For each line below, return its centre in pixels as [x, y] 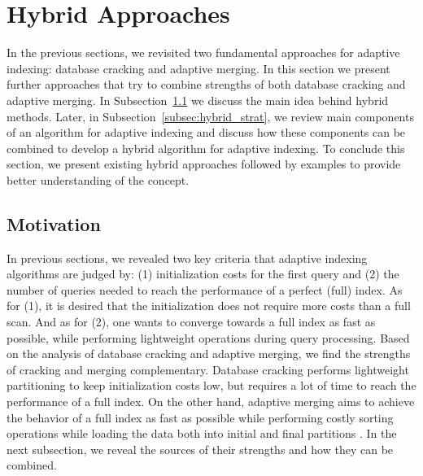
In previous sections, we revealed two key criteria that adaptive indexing [187, 258]
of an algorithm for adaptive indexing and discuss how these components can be [206, 132]
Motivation [54, 223]
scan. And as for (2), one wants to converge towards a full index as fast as [191, 322]
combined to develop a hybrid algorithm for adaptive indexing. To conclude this [206, 148]
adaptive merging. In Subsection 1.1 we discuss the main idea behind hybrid [198, 100]
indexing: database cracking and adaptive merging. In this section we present [198, 68]
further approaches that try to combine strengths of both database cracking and [206, 84]
